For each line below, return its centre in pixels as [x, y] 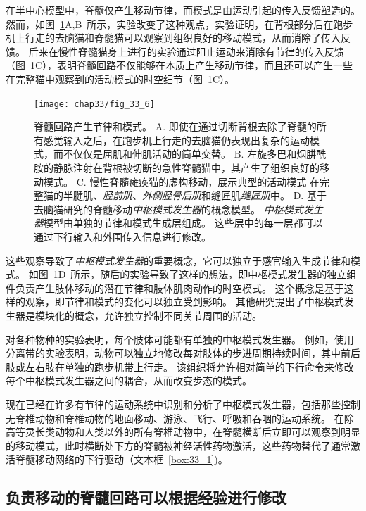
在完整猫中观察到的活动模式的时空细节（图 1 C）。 [120, 78]
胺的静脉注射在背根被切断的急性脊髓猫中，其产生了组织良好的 [177, 168]
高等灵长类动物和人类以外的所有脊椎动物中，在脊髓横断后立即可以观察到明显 [183, 432]
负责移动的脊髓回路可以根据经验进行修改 [146, 497]
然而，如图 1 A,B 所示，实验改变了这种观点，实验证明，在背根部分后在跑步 [179, 24]
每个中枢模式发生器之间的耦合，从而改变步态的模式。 [129, 380]
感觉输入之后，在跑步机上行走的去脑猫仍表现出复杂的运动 [176, 140]
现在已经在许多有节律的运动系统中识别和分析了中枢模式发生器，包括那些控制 [183, 404]
